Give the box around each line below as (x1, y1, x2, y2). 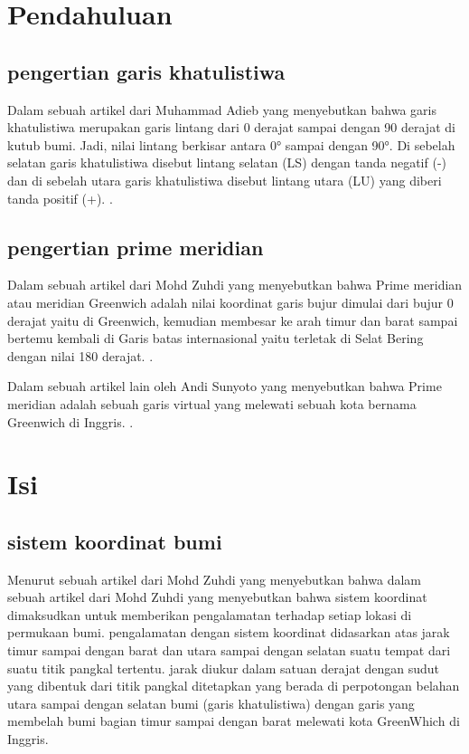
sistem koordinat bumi (7, 527, 222, 555)
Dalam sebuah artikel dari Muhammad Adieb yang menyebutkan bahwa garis (7, 100, 436, 119)
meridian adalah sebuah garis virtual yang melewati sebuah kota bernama (7, 394, 417, 413)
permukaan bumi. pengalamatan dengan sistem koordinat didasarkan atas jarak (7, 623, 450, 642)
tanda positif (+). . (7, 188, 113, 207)
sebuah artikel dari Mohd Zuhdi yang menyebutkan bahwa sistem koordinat (7, 587, 427, 606)
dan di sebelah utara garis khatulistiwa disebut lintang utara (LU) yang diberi (7, 170, 442, 189)
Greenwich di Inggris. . (7, 412, 134, 431)
